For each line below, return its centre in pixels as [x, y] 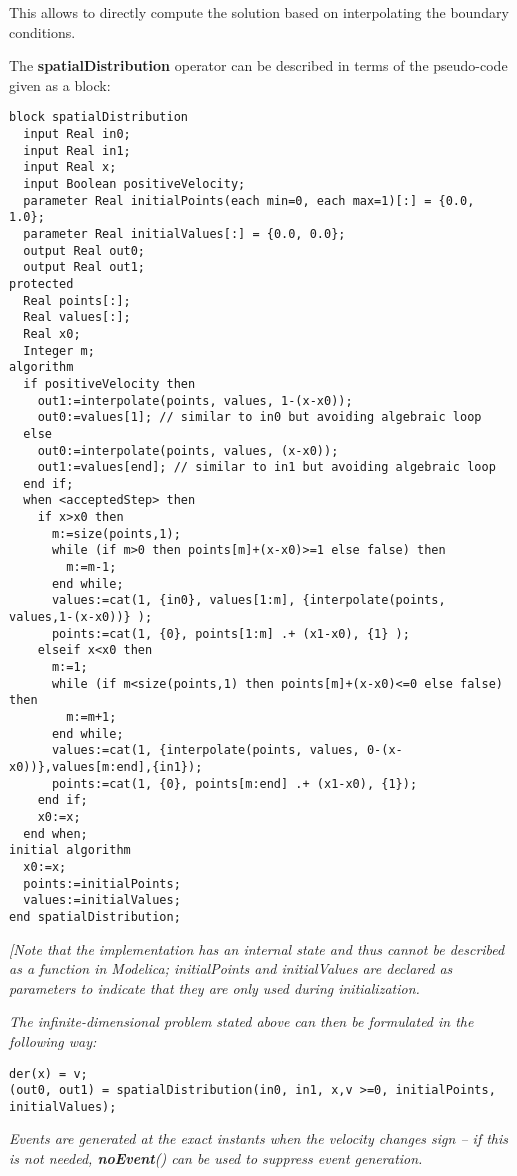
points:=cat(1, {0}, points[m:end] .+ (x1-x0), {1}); [234, 783]
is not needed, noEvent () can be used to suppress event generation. [216, 1158]
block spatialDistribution [98, 117]
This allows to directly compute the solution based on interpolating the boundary [259, 12]
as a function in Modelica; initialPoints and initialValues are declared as [231, 968]
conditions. [42, 31]
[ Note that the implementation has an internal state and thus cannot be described [257, 948]
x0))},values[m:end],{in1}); [106, 766]
